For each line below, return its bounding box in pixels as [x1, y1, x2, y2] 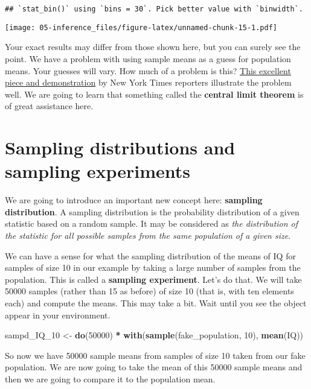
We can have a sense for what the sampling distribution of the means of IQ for [5, 249, 296, 262]
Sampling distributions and [5, 135, 236, 160]
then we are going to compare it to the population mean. [5, 372, 216, 385]
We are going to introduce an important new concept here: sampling [5, 194, 263, 206]
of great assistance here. [5, 100, 94, 112]
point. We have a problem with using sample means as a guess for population [5, 52, 291, 65]
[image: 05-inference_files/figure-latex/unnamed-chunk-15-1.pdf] [5, 23, 278, 32]
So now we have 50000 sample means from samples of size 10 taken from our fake [5, 349, 306, 361]
